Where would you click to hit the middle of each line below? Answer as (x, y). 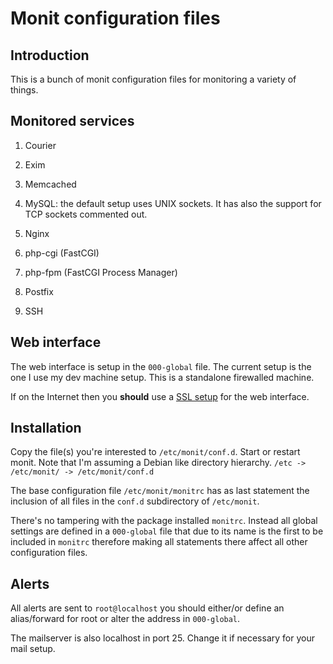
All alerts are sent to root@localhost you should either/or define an (147, 608)
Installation (46, 428)
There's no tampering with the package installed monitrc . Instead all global (164, 521)
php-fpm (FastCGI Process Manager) (101, 272)
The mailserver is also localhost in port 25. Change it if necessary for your (162, 638)
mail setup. (33, 649)
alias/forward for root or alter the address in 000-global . (125, 619)
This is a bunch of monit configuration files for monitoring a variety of (153, 79)
